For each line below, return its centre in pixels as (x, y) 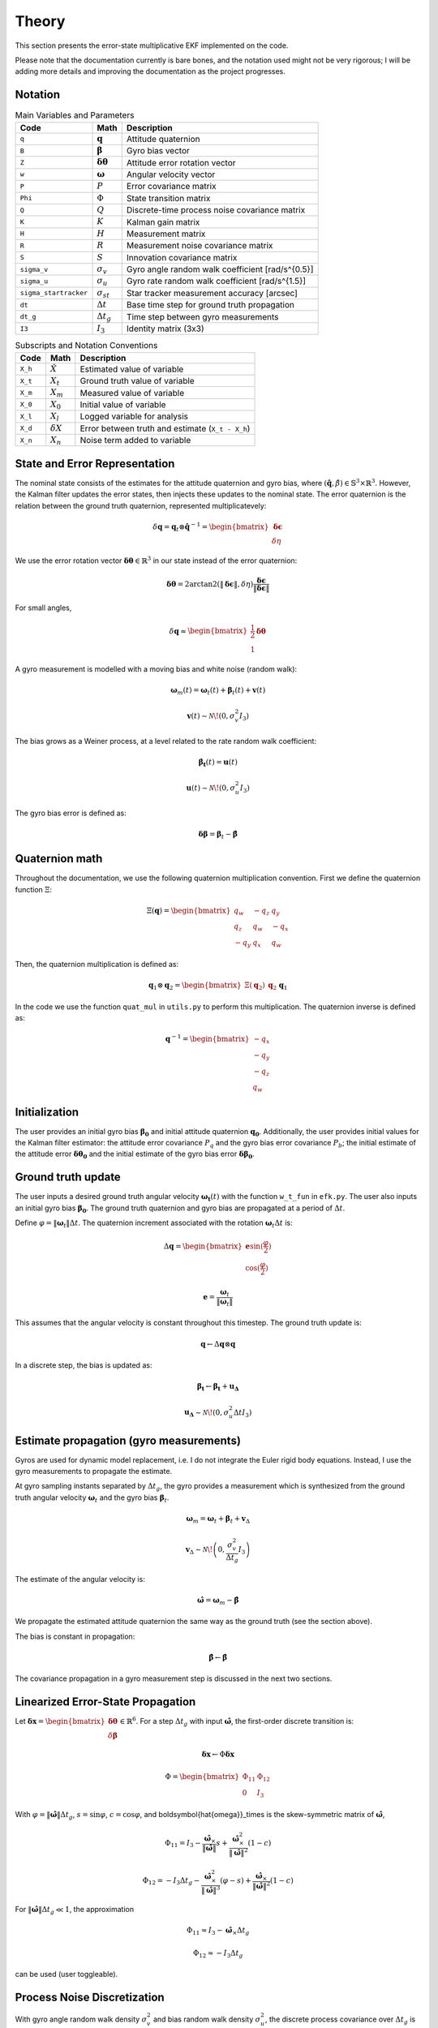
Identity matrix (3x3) (165, 329)
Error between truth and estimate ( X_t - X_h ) (165, 428)
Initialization (47, 1112)
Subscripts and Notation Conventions (86, 346)
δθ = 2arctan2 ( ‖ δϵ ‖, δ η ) (210, 584)
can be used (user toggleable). (67, 1974)
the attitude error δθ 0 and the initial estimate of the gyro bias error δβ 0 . (135, 1155)
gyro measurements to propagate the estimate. (94, 1472)
